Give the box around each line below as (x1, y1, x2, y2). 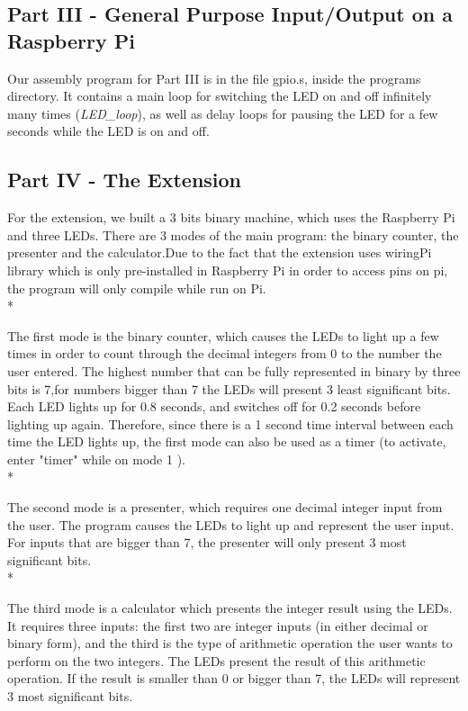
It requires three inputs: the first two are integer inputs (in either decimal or (7, 616, 428, 634)
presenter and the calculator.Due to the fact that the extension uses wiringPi (7, 243, 432, 262)
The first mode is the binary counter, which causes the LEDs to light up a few (7, 326, 439, 345)
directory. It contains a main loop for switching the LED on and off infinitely (7, 86, 432, 105)
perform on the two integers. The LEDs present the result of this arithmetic (7, 651, 426, 670)
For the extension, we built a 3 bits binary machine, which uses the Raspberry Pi (7, 208, 455, 227)
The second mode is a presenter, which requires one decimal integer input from (7, 498, 443, 517)
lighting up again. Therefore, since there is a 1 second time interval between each (7, 414, 454, 433)
